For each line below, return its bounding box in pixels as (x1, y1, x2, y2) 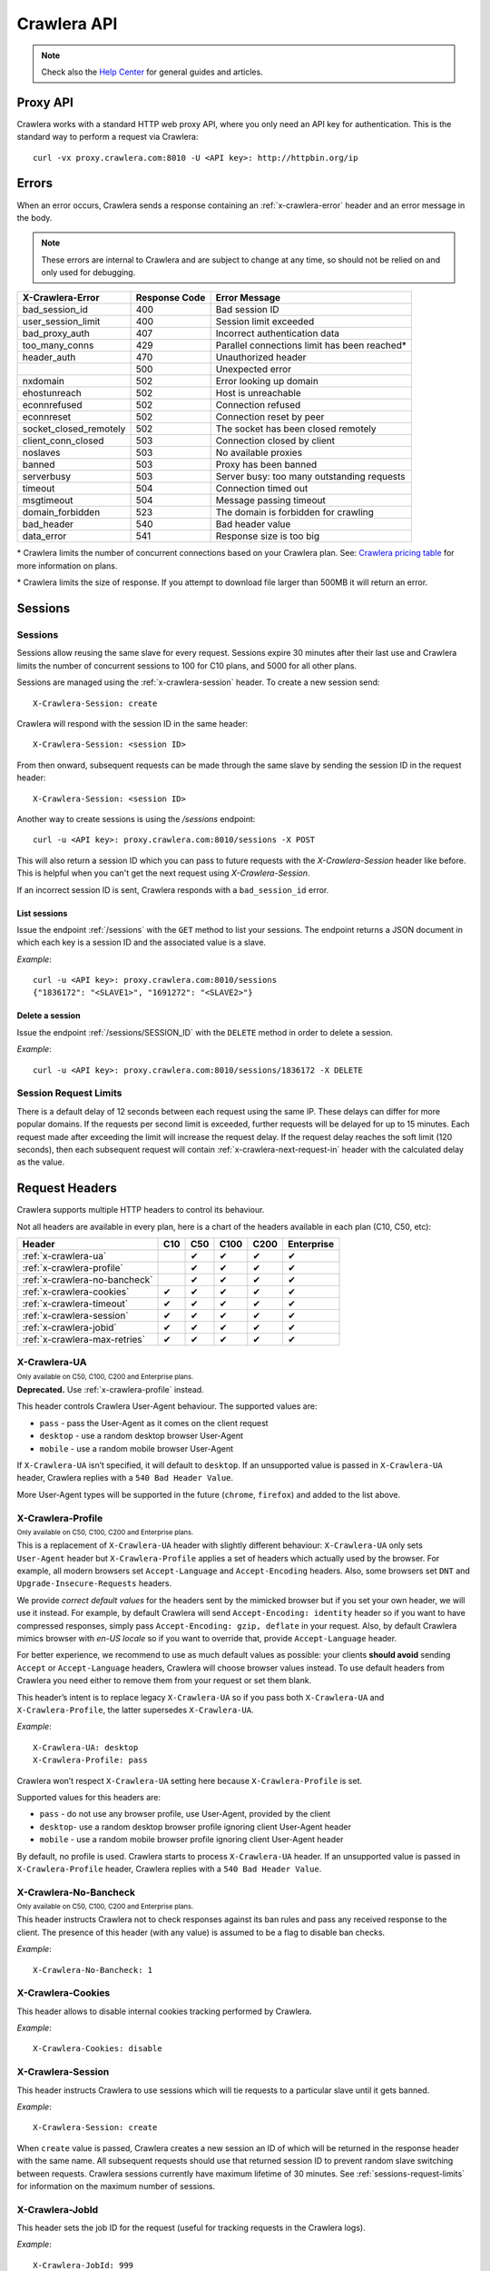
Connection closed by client (215, 434, 336, 447)
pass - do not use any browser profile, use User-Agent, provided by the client (39, 1809, 331, 1820)
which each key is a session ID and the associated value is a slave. (16, 937, 267, 948)
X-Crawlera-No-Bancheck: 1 (33, 1965, 153, 1975)
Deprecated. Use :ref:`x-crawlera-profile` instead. (16, 1384, 204, 1395)
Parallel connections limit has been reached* (215, 339, 407, 352)
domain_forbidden (22, 506, 101, 519)
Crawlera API (16, 14, 118, 34)
